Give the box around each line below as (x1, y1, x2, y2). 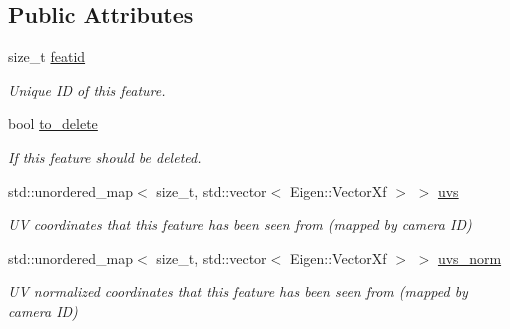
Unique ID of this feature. (8, 79, 166, 100)
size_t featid (8, 46, 86, 67)
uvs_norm (437, 247, 502, 268)
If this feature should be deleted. (8, 146, 202, 167)
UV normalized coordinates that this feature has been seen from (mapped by (8, 281, 468, 302)
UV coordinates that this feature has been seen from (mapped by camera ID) (8, 214, 472, 235)
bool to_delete (8, 113, 98, 134)
